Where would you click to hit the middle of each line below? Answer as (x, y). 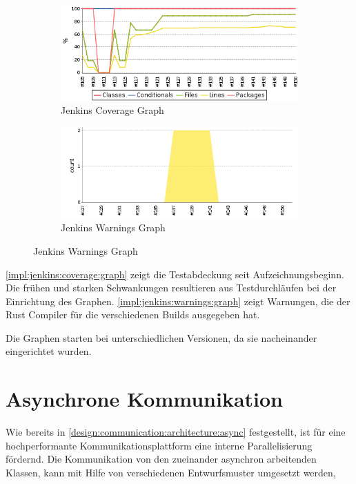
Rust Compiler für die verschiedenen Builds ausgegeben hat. (133, 314)
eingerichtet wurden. (49, 351)
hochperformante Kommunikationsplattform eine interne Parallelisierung (159, 445)
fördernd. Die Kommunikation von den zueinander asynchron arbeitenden (161, 459)
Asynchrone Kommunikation (144, 399)
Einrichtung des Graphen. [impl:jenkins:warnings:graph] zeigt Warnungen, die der (178, 301)
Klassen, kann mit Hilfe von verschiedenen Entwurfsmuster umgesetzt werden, (171, 472)
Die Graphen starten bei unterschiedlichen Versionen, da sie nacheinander (161, 337)
